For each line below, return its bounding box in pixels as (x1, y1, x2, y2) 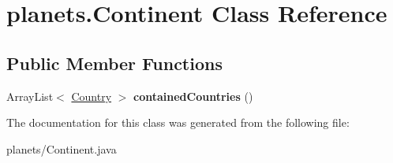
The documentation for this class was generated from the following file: (6, 114, 350, 131)
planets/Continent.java (6, 140, 117, 157)
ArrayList (6, 87, 54, 104)
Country (71, 87, 112, 104)
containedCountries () (133, 87, 253, 104)
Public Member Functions (6, 50, 223, 75)
